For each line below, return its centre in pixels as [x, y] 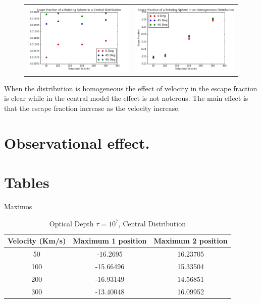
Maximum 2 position [191, 241]
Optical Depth [71, 223]
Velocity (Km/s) [37, 241]
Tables [27, 182]
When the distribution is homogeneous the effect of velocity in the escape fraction [131, 88]
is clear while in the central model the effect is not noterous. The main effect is [126, 98]
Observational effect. [77, 142]
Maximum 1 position [110, 241]
